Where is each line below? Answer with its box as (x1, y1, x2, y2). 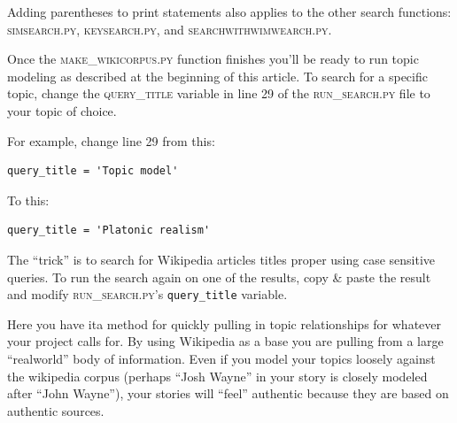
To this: (7, 190, 50, 209)
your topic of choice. (7, 101, 117, 119)
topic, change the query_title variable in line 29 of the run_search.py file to (7, 84, 430, 103)
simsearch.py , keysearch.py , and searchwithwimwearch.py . (7, 19, 332, 38)
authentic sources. (7, 401, 105, 419)
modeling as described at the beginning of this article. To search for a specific (7, 66, 428, 85)
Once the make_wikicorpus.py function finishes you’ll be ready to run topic (7, 50, 419, 68)
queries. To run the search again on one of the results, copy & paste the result (7, 267, 431, 286)
